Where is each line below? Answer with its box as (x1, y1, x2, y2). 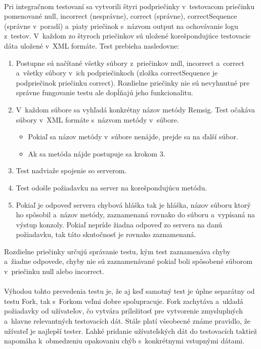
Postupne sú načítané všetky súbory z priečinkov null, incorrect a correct (16, 57, 245, 68)
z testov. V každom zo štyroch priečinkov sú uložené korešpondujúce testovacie (4, 30, 251, 41)
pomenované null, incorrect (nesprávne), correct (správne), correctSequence (4, 11, 237, 21)
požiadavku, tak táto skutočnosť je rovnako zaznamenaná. (16, 229, 196, 240)
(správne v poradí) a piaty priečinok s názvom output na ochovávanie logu (4, 20, 238, 31)
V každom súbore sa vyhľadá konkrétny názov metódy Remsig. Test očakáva (16, 104, 255, 114)
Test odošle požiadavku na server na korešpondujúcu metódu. (16, 182, 207, 192)
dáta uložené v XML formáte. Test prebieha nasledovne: (4, 40, 180, 51)
